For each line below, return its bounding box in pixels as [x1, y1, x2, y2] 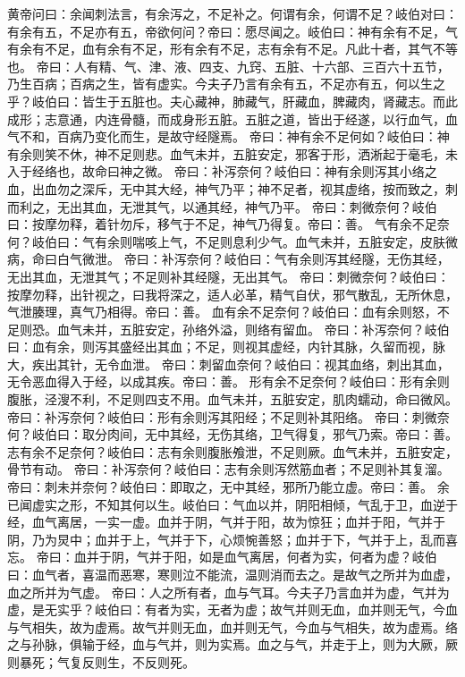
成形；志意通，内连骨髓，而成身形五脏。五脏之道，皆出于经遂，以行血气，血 [7, 109, 458, 128]
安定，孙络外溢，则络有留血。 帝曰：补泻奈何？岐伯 [144, 319, 450, 338]
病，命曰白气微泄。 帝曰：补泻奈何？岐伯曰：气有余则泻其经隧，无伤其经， [7, 250, 450, 268]
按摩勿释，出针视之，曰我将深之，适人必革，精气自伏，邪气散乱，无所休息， [7, 284, 458, 303]
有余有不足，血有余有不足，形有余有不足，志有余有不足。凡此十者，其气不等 [7, 39, 458, 58]
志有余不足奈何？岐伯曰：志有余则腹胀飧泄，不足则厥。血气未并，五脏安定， [7, 442, 458, 461]
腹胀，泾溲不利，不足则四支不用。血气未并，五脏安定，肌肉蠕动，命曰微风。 [7, 390, 458, 409]
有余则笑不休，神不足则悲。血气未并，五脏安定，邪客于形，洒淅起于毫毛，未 [7, 144, 458, 163]
